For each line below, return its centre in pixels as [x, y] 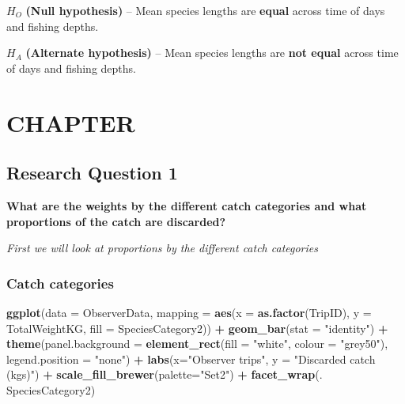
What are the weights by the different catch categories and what [187, 205]
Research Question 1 [92, 173]
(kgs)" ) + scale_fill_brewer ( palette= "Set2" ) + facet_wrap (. [165, 374]
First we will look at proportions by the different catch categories [162, 248]
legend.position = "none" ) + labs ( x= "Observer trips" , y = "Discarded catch [191, 359]
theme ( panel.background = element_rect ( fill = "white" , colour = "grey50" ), [197, 344]
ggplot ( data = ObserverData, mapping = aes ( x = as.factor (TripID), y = [189, 312]
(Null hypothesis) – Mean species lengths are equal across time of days [205, 10]
